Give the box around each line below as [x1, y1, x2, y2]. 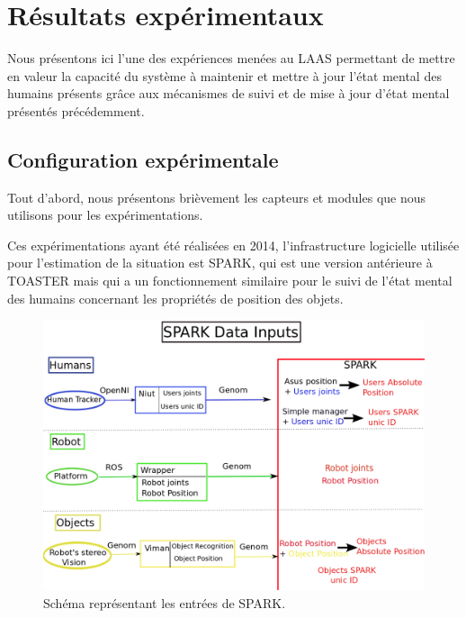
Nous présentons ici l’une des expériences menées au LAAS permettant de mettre [7, 49, 455, 68]
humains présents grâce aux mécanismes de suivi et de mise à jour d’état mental [7, 84, 450, 103]
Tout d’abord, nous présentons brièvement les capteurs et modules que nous [7, 187, 426, 206]
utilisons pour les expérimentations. [7, 205, 203, 224]
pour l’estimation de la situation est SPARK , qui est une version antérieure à [7, 253, 433, 272]
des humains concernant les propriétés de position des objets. [7, 288, 344, 307]
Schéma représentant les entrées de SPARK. [43, 593, 286, 612]
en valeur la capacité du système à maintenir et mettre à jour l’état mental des [7, 66, 442, 85]
